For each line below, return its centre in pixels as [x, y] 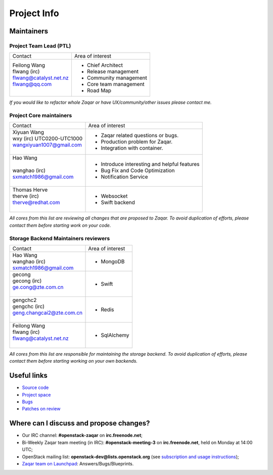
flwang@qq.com [32, 84]
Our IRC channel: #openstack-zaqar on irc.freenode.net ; [82, 436]
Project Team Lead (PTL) [40, 46]
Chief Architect [105, 65]
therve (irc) [26, 196]
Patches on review [41, 409]
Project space [36, 395]
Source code [35, 387]
